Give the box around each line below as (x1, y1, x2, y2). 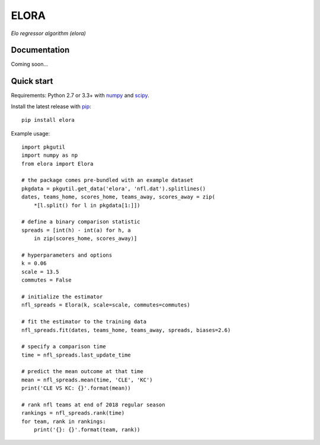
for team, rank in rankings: (21, 418, 106, 425)
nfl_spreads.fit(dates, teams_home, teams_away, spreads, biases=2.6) (21, 327, 231, 333)
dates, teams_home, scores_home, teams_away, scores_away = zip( (21, 194, 216, 200)
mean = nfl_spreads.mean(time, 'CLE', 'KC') (21, 376, 153, 383)
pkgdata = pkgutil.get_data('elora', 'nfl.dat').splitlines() (21, 185, 206, 192)
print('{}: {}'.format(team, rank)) (33, 427, 140, 433)
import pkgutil (21, 143, 66, 150)
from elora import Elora (21, 160, 94, 167)
